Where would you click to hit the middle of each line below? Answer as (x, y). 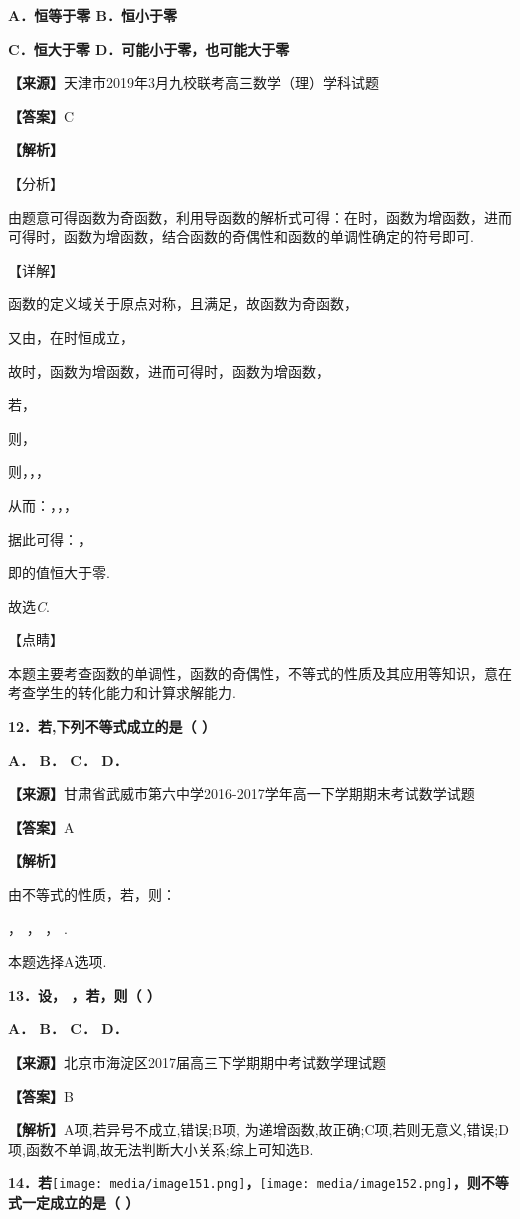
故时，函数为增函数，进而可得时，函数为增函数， (169, 370)
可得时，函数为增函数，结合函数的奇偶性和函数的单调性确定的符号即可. (241, 236)
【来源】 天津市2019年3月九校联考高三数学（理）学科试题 (193, 82)
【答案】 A (41, 826)
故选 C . (29, 605)
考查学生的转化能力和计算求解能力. (122, 692)
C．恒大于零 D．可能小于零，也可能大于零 (149, 48)
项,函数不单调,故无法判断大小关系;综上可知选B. (161, 1148)
